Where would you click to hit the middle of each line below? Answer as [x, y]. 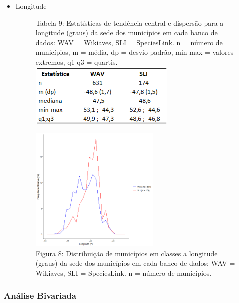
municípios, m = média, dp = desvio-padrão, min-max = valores [135, 52]
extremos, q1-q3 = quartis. [77, 62]
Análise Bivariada [40, 295]
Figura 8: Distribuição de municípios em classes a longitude [127, 253]
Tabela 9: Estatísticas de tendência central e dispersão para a [130, 23]
